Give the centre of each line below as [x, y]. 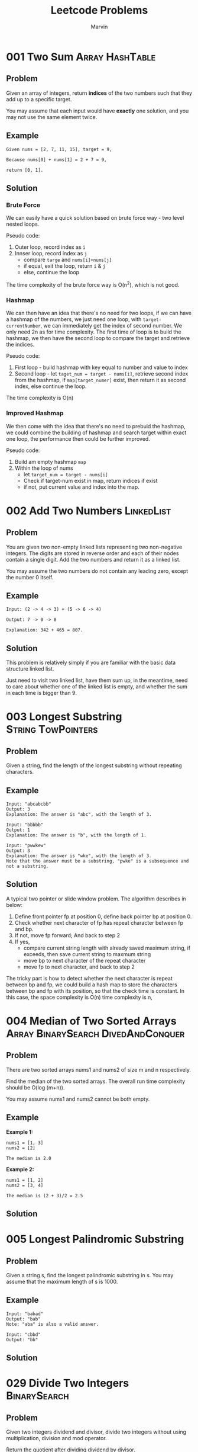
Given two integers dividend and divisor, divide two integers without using [96, 1432]
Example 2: [20, 1169]
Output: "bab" [24, 1319]
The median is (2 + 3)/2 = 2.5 [45, 1195]
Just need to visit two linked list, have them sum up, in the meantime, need [97, 680]
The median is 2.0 [29, 1158]
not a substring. [27, 866]
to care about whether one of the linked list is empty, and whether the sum [97, 687]
